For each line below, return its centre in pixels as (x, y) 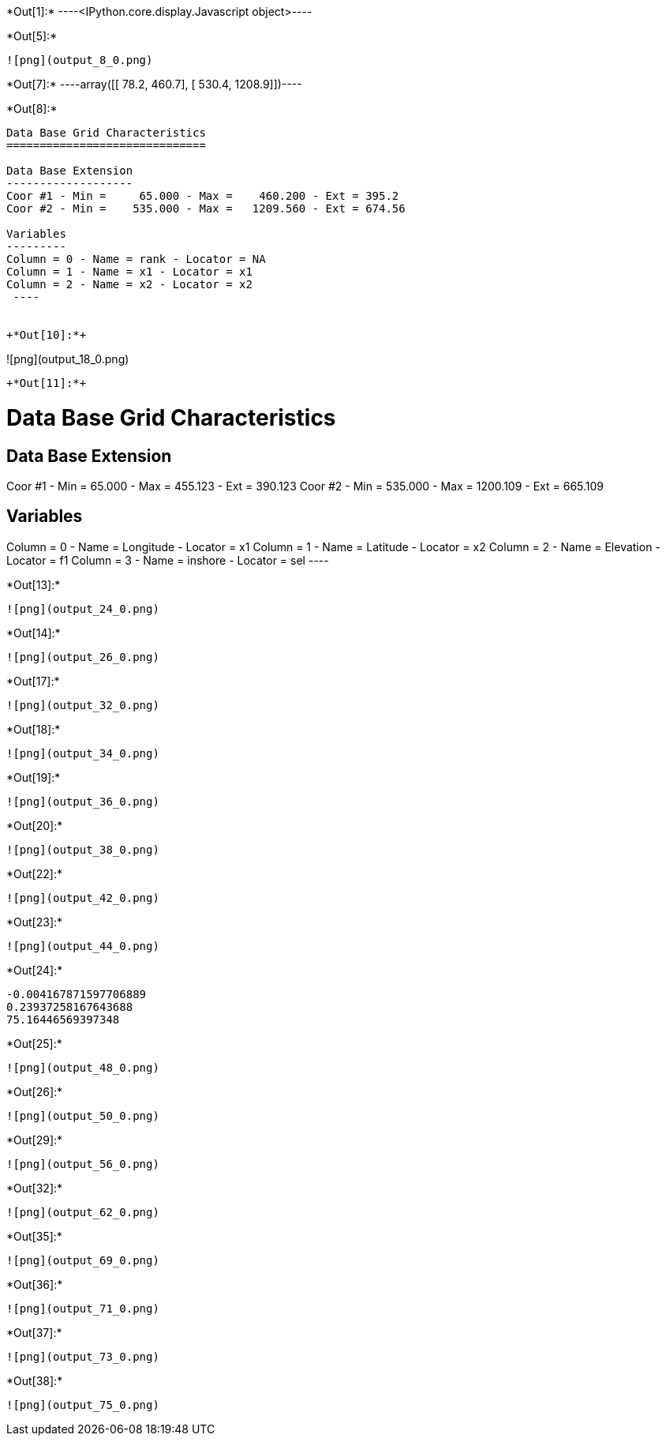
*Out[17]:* (33, 681)
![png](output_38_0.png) (83, 849)
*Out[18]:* (34, 729)
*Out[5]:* (32, 36)
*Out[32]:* (35, 1188)
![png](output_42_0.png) (83, 897)
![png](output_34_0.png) (83, 753)
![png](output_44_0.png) (83, 946)
